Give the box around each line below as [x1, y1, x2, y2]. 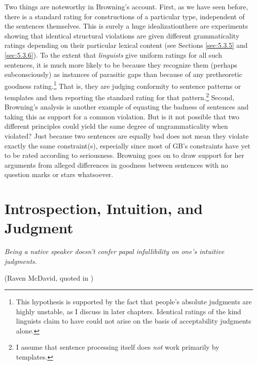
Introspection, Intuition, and [4, 198, 203, 219]
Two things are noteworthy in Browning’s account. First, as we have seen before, [4, 1, 248, 11]
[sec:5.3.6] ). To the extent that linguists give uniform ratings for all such [4, 49, 222, 60]
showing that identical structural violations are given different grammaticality [4, 30, 240, 40]
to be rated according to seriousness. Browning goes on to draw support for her [4, 150, 244, 160]
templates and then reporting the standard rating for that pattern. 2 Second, [4, 91, 234, 102]
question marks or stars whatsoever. [4, 169, 113, 180]
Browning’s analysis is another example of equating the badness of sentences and [4, 102, 249, 112]
